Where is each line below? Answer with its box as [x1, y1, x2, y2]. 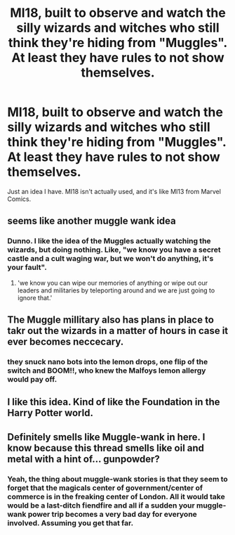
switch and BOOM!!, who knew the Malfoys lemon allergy [7, 366, 206, 375]
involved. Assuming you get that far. [7, 518, 134, 528]
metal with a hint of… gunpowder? [7, 453, 160, 465]
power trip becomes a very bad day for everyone [27, 509, 198, 519]
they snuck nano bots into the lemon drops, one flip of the [7, 356, 208, 366]
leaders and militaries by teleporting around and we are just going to [17, 286, 215, 295]
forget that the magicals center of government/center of [7, 483, 203, 493]
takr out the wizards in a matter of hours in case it [7, 325, 229, 337]
